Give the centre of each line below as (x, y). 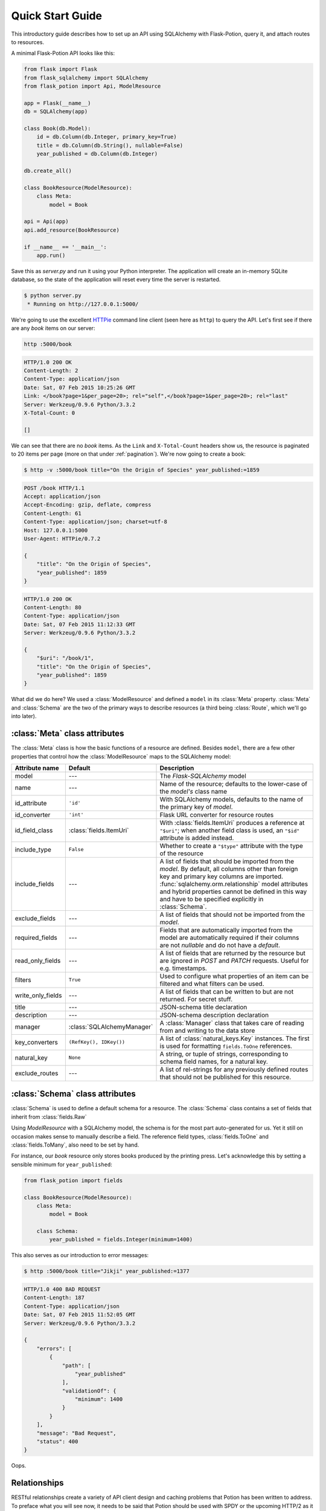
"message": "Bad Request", (77, 1433)
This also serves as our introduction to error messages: (80, 1255)
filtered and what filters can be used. (212, 983)
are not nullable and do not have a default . (220, 945)
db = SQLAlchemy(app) (56, 112)
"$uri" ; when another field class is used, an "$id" (230, 830)
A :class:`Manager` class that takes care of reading (232, 1023)
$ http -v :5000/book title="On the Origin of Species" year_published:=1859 (142, 470)
